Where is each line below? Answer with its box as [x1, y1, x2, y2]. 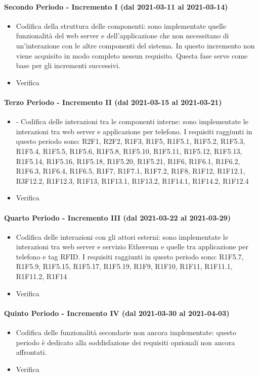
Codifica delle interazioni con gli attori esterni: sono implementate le [16, 231, 228, 242]
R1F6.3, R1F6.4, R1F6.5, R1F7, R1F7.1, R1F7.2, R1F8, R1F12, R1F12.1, [16, 166, 245, 176]
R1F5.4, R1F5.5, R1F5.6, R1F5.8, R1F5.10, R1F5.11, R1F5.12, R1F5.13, [16, 145, 242, 156]
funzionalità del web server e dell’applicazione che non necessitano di [16, 30, 229, 41]
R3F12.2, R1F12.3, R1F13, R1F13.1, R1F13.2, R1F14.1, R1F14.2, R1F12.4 [16, 175, 249, 186]
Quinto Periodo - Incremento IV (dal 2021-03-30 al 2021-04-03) [4, 307, 230, 318]
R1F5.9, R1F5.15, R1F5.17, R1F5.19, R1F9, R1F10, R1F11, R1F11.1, [16, 261, 233, 272]
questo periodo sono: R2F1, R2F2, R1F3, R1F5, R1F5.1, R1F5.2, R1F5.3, [16, 136, 245, 146]
